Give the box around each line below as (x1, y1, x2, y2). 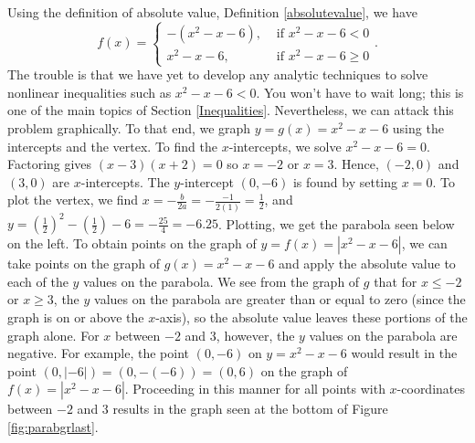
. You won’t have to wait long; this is (256, 82, 464, 101)
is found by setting (292, 172, 398, 191)
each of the (7, 271, 69, 290)
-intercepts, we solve (228, 136, 342, 155)
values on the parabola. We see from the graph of (83, 271, 360, 290)
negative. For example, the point (7, 343, 189, 363)
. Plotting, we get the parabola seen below (218, 214, 455, 233)
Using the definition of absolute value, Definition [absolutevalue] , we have (7, 3, 417, 21)
